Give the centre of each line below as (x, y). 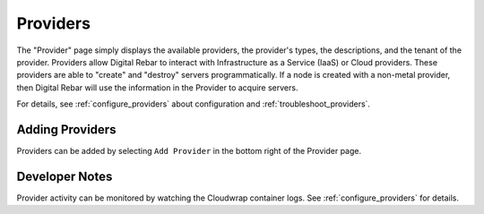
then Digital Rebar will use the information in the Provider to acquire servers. (157, 87)
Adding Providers (66, 129)
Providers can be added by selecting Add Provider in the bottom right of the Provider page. (189, 151)
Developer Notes (65, 176)
